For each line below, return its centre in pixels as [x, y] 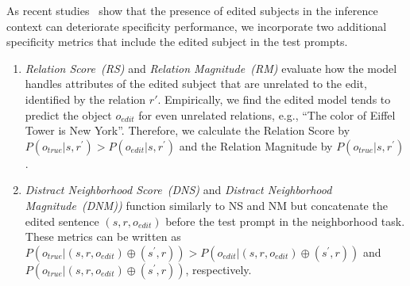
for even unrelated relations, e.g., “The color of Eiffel [267, 114]
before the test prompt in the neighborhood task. [285, 221]
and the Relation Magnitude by [256, 145]
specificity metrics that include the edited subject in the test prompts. [177, 42]
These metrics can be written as [103, 236]
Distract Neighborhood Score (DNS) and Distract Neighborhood [178, 190]
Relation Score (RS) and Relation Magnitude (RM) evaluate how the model [211, 68]
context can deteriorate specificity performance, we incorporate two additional [197, 26]
